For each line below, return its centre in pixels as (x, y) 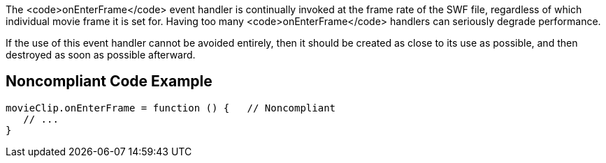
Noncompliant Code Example (109, 81)
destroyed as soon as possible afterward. (101, 55)
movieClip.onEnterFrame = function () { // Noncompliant (171, 108)
